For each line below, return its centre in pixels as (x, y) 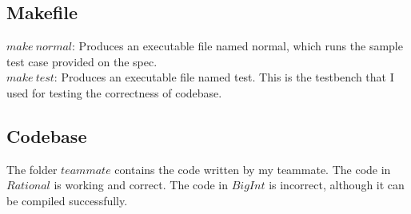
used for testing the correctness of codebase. (114, 92)
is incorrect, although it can (337, 185)
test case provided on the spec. (82, 61)
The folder (32, 169)
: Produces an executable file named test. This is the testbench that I (224, 77)
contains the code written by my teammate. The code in (253, 169)
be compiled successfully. (67, 200)
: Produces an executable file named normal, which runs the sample (237, 46)
